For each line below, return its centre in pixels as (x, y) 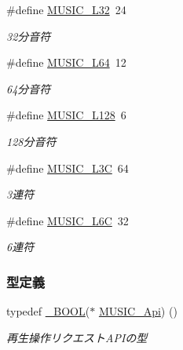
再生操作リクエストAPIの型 (77, 337)
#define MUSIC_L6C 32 (68, 220)
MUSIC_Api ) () (138, 311)
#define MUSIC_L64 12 (66, 62)
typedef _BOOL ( (48, 311)
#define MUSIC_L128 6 (66, 115)
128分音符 (31, 141)
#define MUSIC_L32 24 (66, 9)
